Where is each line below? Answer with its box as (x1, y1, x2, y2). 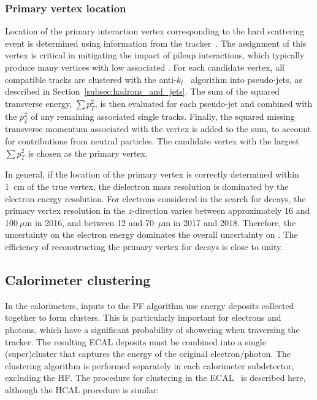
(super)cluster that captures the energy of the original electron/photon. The (5, 347, 291, 360)
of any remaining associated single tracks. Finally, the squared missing (31, 109, 295, 122)
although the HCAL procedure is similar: (5, 383, 159, 396)
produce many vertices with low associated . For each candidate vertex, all (5, 61, 285, 73)
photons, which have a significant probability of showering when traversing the (5, 323, 300, 335)
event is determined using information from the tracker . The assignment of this (5, 36, 307, 49)
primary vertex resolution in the (5, 204, 126, 217)
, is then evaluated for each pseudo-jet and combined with (94, 96, 313, 109)
